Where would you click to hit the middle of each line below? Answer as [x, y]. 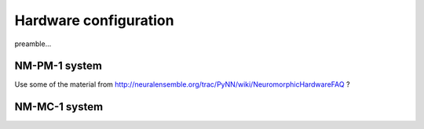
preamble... [33, 44]
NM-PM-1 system [58, 66]
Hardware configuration [94, 20]
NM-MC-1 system [59, 107]
